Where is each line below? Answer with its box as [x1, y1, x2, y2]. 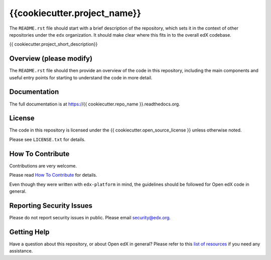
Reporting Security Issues [9, 201, 93, 210]
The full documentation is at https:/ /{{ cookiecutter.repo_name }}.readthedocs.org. [9, 101, 180, 107]
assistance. [9, 248, 33, 254]
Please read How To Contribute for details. [9, 172, 97, 178]
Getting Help [9, 227, 50, 236]
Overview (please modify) [9, 54, 93, 63]
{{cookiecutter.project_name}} [9, 8, 142, 19]
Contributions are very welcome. [9, 163, 77, 169]
